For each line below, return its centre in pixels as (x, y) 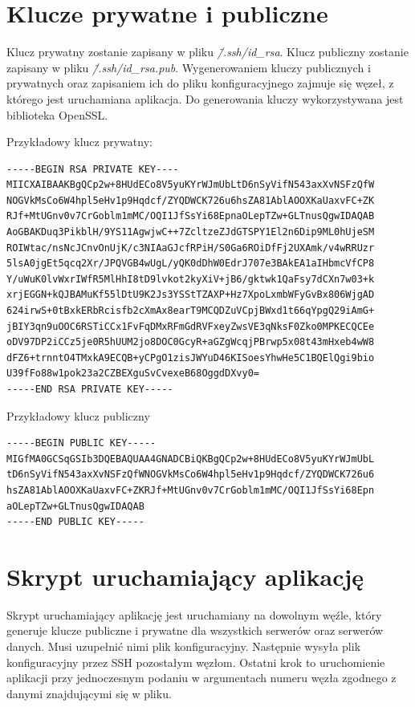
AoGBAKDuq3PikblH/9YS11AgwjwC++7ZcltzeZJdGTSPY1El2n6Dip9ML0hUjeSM (191, 232)
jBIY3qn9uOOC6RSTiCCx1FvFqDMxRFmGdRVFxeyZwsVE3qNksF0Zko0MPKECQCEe (191, 326)
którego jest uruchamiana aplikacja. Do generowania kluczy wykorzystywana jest (205, 98)
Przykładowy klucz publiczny (78, 415)
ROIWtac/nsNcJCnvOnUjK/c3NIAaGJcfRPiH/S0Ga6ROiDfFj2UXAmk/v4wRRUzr (191, 248)
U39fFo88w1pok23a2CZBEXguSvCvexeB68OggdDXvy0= (133, 374)
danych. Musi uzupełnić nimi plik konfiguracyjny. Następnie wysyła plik (184, 646)
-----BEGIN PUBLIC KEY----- (81, 443)
